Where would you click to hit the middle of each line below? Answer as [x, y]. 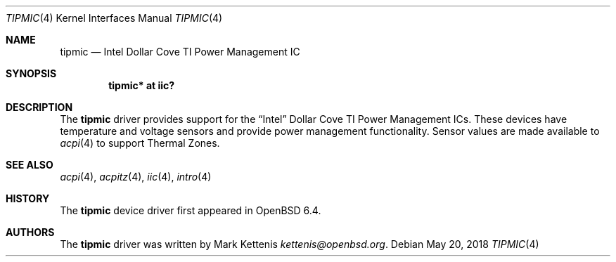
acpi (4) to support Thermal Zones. [140, 143]
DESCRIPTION [39, 107]
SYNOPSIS [31, 73]
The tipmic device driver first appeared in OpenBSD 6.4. [191, 210]
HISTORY [28, 198]
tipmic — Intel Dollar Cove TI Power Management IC [180, 52]
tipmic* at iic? [142, 85]
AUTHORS [30, 232]
